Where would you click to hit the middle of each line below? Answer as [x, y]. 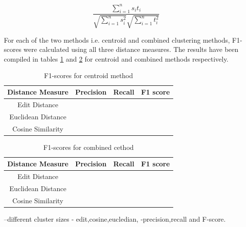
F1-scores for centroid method [89, 75]
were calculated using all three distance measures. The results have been [131, 49]
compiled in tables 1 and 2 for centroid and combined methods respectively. [116, 58]
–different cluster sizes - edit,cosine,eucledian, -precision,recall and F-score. [115, 219]
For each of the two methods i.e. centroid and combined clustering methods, [117, 40]
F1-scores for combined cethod [89, 147]
